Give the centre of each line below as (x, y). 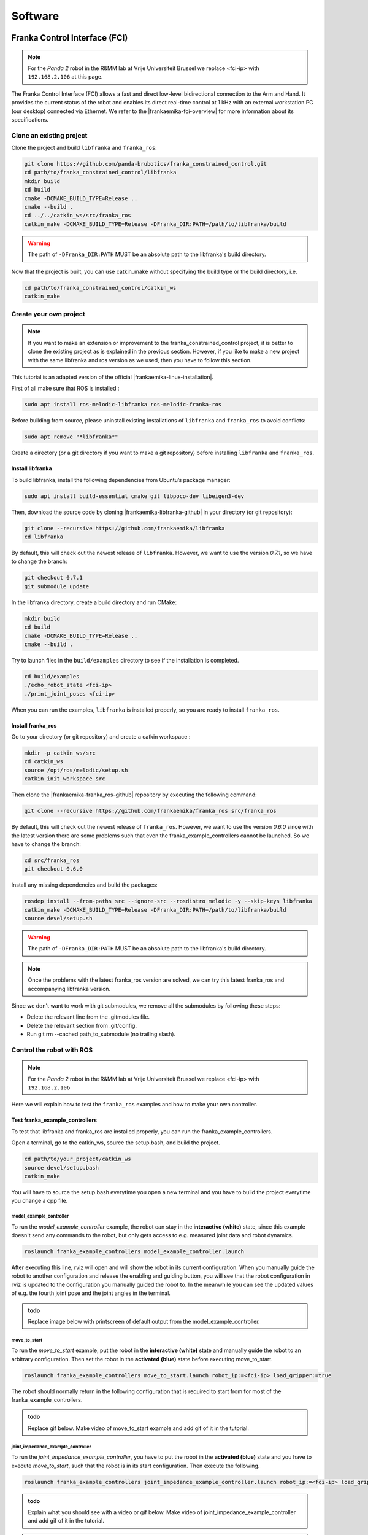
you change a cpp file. (40, 1201)
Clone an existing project (49, 135)
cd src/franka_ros (52, 860)
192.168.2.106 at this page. (65, 77)
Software (35, 16)
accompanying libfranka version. (69, 989)
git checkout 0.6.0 (53, 869)
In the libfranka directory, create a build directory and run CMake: (94, 602)
